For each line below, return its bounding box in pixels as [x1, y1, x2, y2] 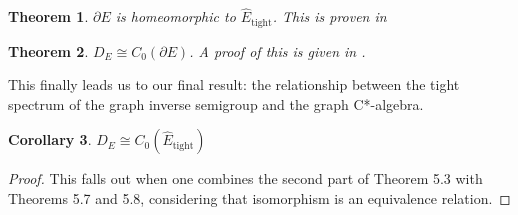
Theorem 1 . [8, 6, 89, 27]
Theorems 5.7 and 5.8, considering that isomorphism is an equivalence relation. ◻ [8, 188, 511, 209]
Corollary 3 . [8, 129, 92, 150]
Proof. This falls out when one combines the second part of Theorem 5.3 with [8, 168, 483, 189]
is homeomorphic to [115, 6, 236, 27]
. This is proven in [272, 6, 387, 27]
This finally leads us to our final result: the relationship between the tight [8, 74, 460, 95]
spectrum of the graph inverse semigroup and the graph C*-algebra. [8, 93, 424, 114]
